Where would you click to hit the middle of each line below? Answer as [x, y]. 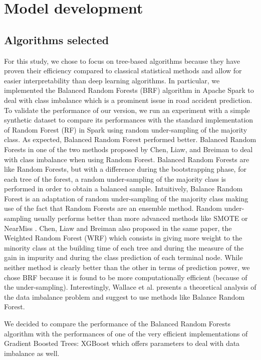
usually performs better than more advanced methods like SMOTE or [141, 218]
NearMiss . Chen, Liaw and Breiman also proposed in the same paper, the [118, 228]
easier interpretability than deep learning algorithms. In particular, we [112, 80]
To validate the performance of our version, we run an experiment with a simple [127, 110]
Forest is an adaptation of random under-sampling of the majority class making [126, 198]
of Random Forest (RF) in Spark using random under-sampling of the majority [126, 129]
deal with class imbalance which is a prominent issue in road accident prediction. [128, 100]
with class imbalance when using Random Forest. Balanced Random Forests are [127, 159]
